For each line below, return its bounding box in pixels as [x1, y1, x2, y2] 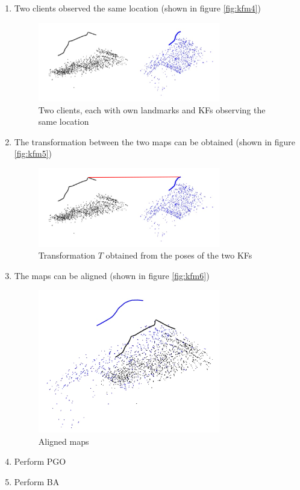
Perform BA [14, 475, 60, 488]
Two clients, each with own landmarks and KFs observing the [38, 103, 266, 116]
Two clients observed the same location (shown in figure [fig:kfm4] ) [14, 2, 261, 14]
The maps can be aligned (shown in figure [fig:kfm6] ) [14, 269, 210, 281]
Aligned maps [38, 435, 89, 447]
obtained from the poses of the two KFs [105, 249, 252, 262]
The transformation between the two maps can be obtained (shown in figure [14, 135, 296, 148]
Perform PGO [14, 455, 66, 468]
